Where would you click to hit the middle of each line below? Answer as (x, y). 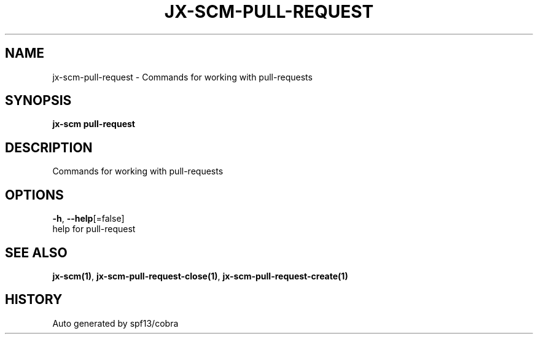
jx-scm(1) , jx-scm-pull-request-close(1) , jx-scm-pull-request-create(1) (200, 276)
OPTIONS (34, 195)
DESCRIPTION (49, 147)
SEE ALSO (36, 252)
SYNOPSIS (38, 101)
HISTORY (34, 300)
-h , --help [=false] (88, 219)
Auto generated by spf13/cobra (115, 323)
